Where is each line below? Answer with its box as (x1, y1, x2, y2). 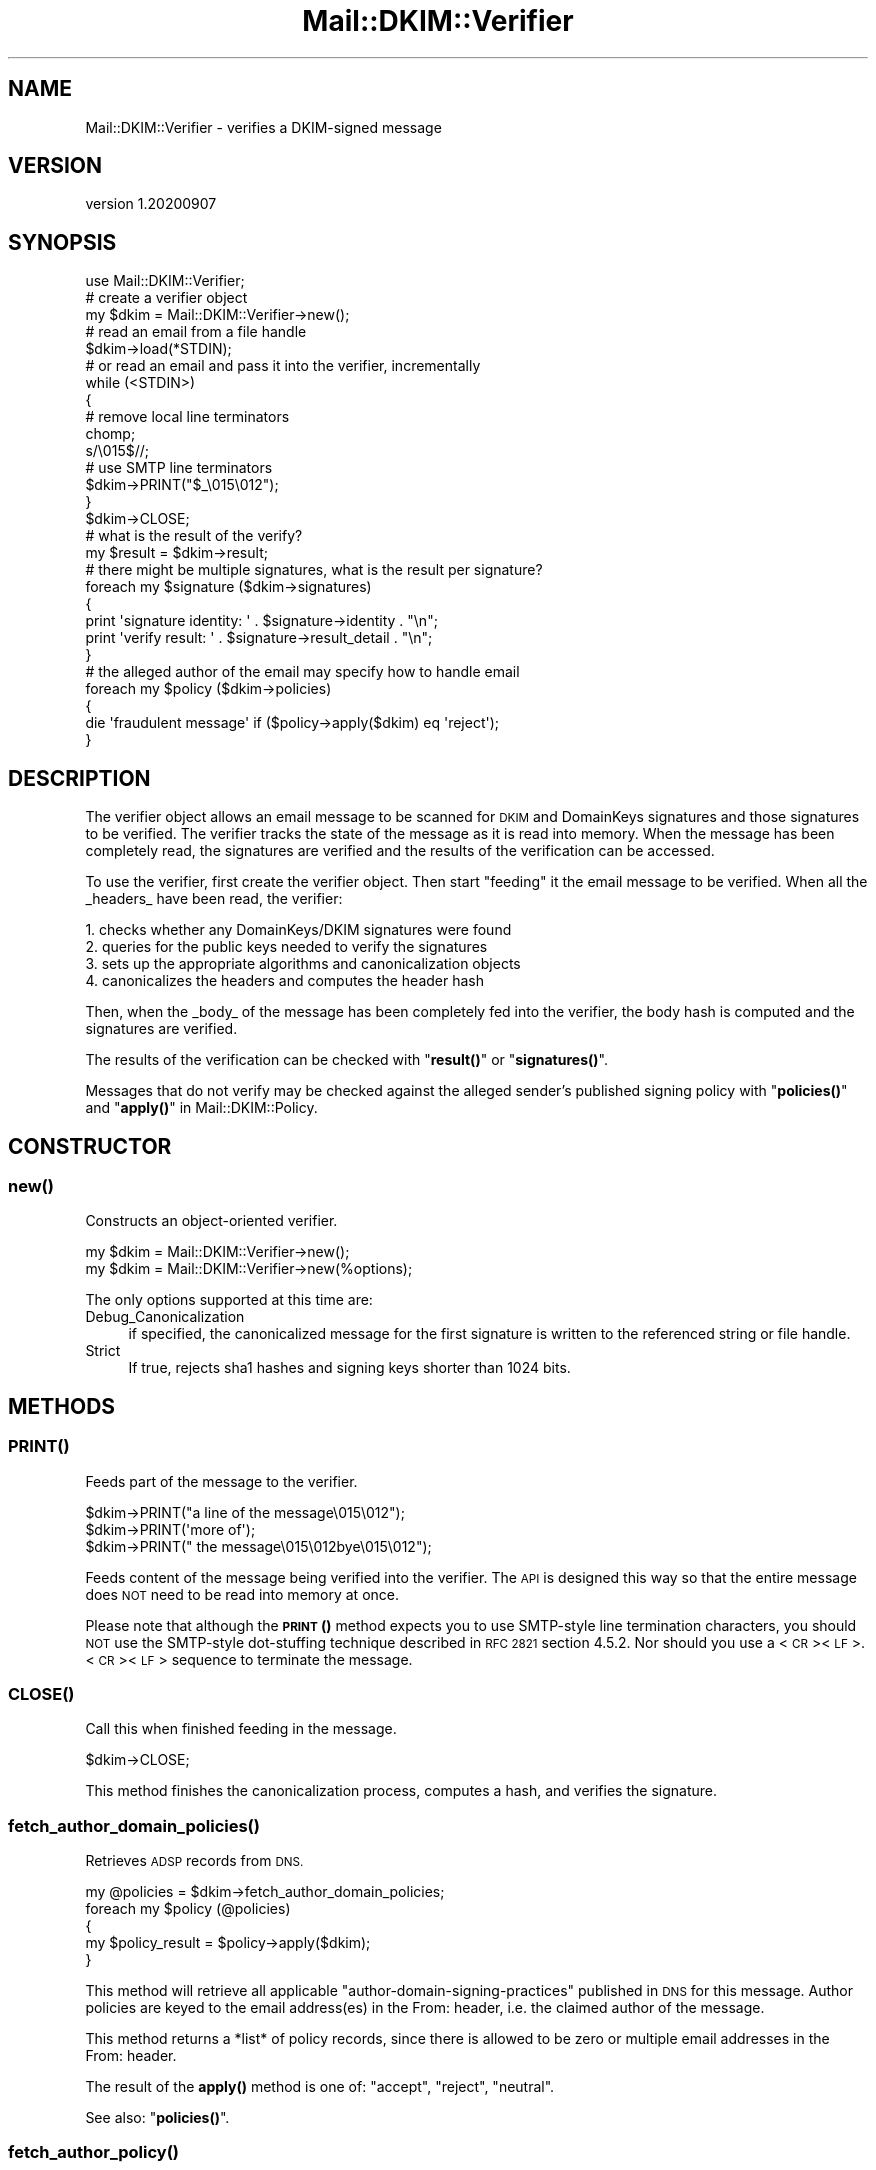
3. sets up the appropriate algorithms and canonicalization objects (85, 955, 521, 973)
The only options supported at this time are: (85, 1291, 373, 1309)
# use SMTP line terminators (85, 459, 273, 477)
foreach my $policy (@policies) (85, 1900, 291, 1918)
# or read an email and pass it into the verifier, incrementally (85, 357, 481, 375)
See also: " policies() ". (85, 2109, 230, 2127)
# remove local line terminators (85, 408, 290, 426)
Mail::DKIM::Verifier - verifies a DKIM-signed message (85, 118, 442, 136)
